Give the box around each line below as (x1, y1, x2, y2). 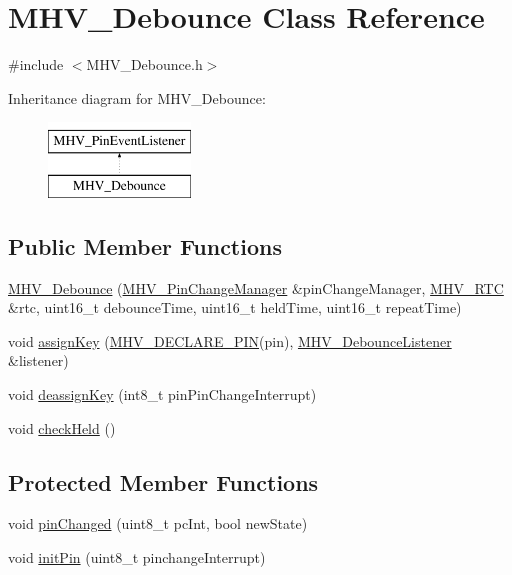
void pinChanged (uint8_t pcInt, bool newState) (8, 513, 308, 534)
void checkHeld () (8, 417, 116, 438)
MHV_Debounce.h (86, 54, 203, 75)
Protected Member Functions (8, 466, 319, 497)
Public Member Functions (8, 230, 282, 261)
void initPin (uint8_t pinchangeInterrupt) (8, 547, 266, 568)
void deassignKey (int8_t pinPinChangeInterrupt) (8, 384, 317, 405)
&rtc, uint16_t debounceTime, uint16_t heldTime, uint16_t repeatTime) (8, 297, 462, 318)
